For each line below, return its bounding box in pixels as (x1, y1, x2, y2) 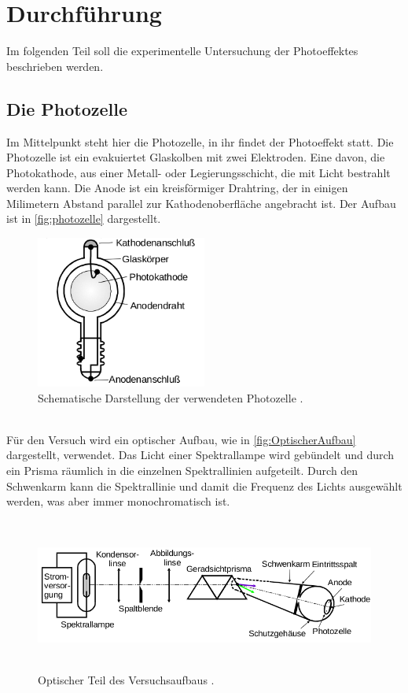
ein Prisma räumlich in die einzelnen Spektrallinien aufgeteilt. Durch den (6, 462, 358, 479)
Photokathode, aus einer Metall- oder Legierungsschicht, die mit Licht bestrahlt (6, 164, 391, 180)
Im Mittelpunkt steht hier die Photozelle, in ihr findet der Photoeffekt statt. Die (6, 133, 394, 150)
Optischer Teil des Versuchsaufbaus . (38, 672, 215, 688)
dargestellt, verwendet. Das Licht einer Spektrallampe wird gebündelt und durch (6, 447, 395, 463)
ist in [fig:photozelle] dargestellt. (6, 210, 161, 227)
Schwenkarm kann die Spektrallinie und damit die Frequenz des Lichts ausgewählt (6, 477, 402, 494)
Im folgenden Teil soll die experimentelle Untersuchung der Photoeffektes (6, 43, 358, 59)
